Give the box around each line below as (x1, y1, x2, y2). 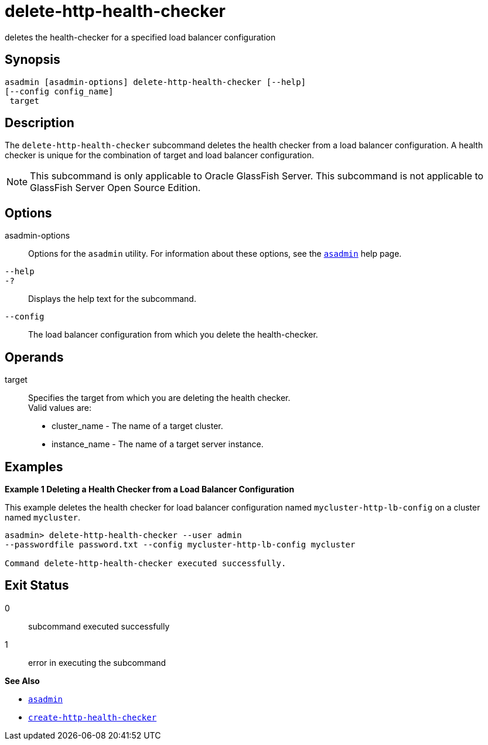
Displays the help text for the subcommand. (28, 294, 196, 304)
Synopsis (5, 52, 60, 67)
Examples (5, 459, 63, 474)
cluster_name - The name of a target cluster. (52, 421, 223, 431)
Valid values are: (28, 403, 92, 413)
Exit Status (5, 578, 69, 593)
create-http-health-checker (28, 712, 157, 722)
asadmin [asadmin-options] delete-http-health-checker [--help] (5, 77, 306, 87)
